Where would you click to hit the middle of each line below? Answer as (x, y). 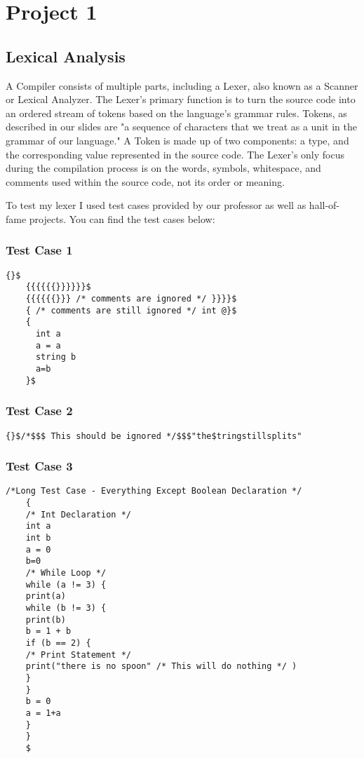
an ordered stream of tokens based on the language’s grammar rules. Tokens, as (176, 113)
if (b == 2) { (58, 643)
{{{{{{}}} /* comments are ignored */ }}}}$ (131, 299)
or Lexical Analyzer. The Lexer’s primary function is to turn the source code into (181, 99)
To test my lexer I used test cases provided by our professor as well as (156, 205)
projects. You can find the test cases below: (122, 218)
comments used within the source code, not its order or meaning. (145, 181)
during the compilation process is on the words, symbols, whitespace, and (163, 168)
